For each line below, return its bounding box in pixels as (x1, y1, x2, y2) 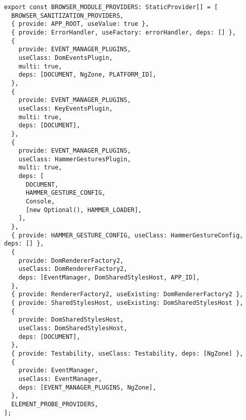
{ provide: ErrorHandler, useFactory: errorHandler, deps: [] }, (11, 28, 236, 36)
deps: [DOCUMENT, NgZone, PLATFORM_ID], (18, 71, 156, 79)
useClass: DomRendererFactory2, (18, 265, 128, 273)
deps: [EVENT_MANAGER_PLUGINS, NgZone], (18, 383, 156, 391)
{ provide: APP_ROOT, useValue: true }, (11, 20, 149, 28)
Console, (25, 198, 55, 205)
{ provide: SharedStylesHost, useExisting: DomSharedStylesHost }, (11, 299, 243, 306)
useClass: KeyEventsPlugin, (18, 104, 113, 112)
